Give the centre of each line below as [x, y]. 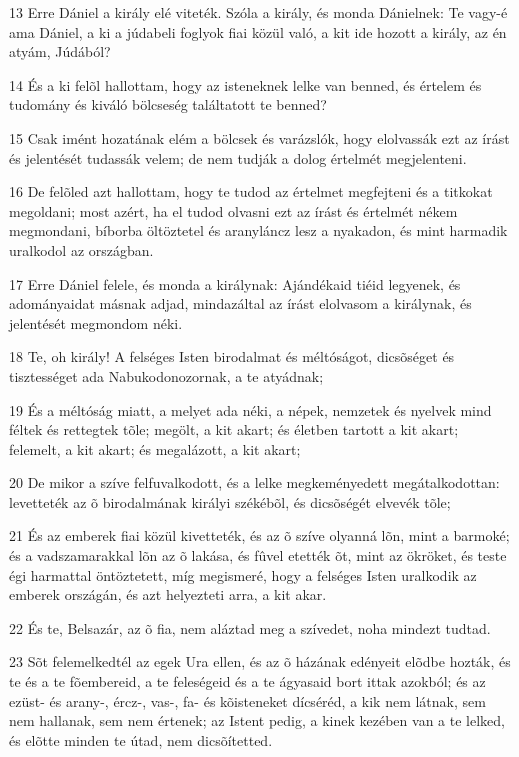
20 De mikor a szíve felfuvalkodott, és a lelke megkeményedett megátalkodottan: [254, 482]
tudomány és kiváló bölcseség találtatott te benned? [168, 104]
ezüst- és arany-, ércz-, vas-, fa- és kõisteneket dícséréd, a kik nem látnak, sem [247, 700]
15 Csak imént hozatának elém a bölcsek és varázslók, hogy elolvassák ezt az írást [259, 137]
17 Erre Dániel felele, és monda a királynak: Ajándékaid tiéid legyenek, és [235, 283]
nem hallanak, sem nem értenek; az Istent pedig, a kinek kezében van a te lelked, [257, 720]
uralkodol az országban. [81, 249]
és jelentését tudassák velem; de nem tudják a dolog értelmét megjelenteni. [238, 157]
